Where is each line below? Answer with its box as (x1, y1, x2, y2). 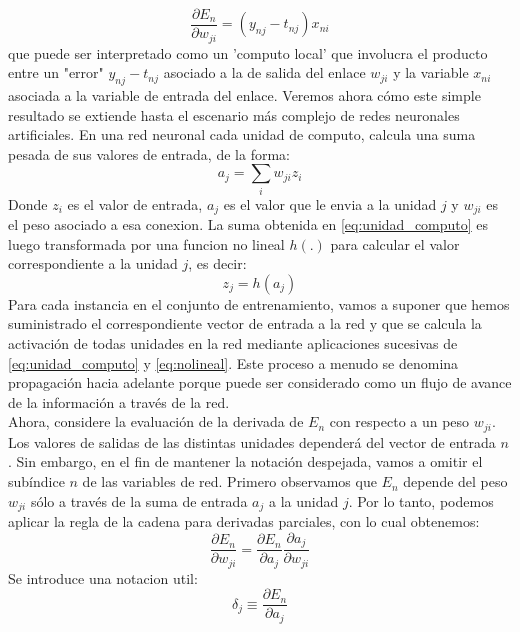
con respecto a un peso (329, 411, 470, 432)
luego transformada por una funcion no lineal (8, 233, 285, 254)
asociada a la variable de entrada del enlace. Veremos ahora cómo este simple (8, 84, 481, 105)
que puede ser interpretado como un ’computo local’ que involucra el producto (8, 42, 488, 63)
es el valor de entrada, (67, 193, 203, 214)
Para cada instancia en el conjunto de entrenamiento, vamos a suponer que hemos (8, 293, 510, 314)
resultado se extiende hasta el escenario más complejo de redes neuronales (8, 104, 460, 125)
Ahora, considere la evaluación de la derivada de (8, 411, 304, 432)
